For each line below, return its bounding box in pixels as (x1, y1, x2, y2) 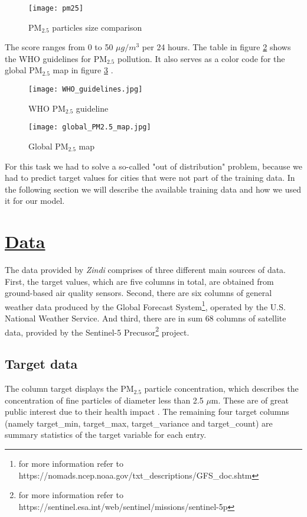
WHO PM (28, 102, 66, 114)
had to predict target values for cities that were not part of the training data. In (5, 171, 295, 184)
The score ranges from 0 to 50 (5, 41, 113, 53)
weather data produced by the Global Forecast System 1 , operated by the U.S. (5, 298, 286, 313)
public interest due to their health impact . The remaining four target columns (5, 405, 289, 418)
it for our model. (5, 194, 65, 207)
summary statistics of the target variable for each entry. (5, 428, 207, 441)
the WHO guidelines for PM (5, 52, 107, 64)
